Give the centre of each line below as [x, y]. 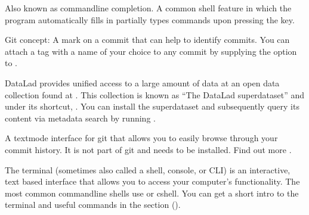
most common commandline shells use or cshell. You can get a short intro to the [152, 193]
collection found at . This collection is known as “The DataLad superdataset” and [155, 94]
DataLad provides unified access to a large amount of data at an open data [142, 82]
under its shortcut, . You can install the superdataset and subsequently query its [152, 106]
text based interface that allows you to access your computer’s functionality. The [152, 181]
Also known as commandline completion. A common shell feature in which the [148, 8]
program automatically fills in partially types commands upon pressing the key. [150, 19]
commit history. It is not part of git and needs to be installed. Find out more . [148, 149]
